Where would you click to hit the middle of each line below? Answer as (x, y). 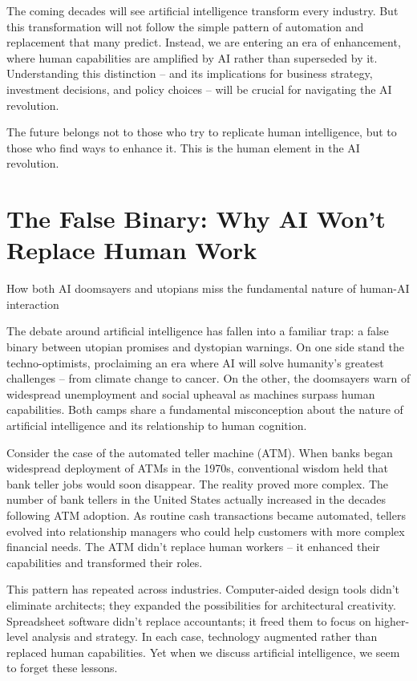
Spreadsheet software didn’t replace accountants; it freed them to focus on (189, 620)
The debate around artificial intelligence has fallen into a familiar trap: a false (198, 331)
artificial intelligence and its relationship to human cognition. (157, 425)
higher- (392, 620)
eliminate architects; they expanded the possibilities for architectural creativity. (201, 604)
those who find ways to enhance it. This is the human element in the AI (183, 147)
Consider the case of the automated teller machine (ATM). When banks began (200, 452)
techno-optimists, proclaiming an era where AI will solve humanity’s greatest (195, 362)
